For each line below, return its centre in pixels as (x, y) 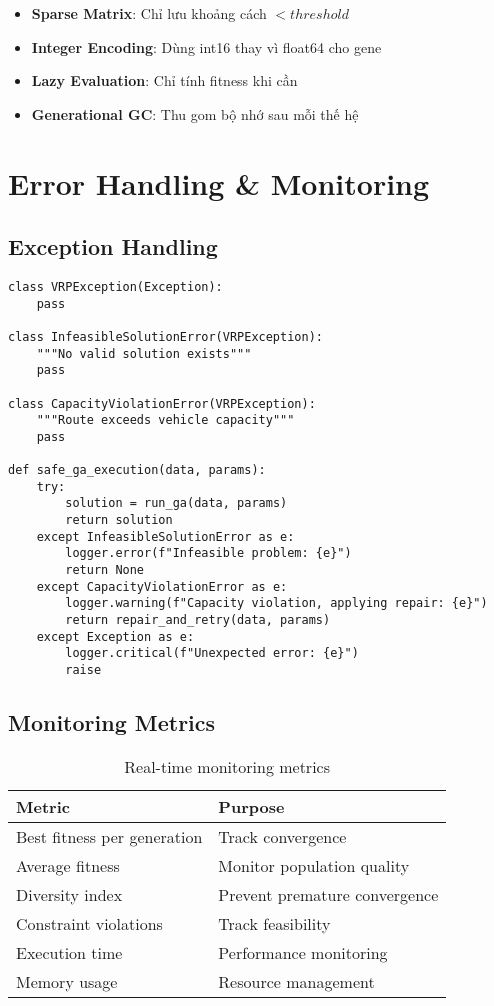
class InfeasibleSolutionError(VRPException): (165, 336)
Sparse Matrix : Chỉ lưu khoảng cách (149, 13)
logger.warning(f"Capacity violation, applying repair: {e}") (276, 603)
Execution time (69, 952)
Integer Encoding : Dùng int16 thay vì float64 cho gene (206, 46)
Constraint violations (89, 923)
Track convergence (282, 836)
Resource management (296, 981)
